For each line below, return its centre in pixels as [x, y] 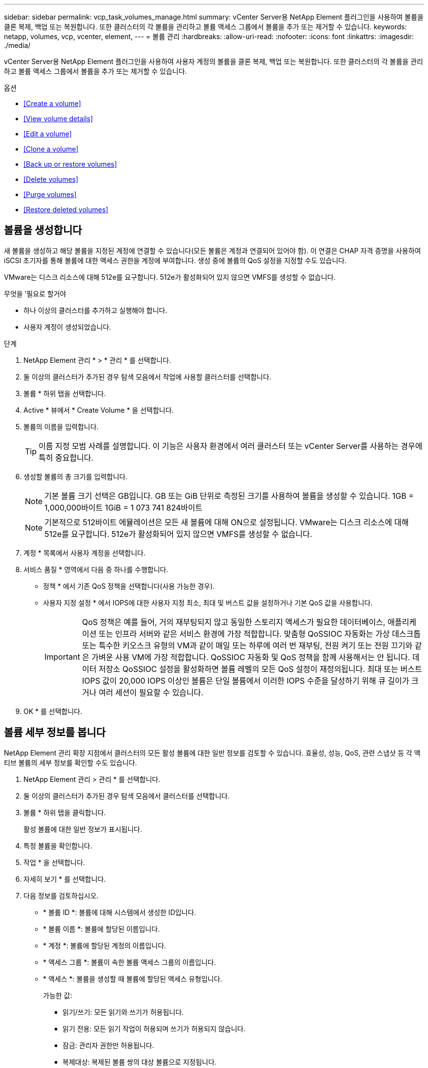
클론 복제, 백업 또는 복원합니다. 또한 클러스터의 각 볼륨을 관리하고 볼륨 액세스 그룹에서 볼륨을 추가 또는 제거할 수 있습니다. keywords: [205, 27]
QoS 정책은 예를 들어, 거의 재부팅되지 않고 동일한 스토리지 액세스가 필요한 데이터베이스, [234, 622]
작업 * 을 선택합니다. [54, 862]
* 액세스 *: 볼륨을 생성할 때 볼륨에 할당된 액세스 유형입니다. [133, 979]
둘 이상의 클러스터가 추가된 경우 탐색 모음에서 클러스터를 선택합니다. [127, 796]
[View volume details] [58, 119]
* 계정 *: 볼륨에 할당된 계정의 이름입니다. [105, 945]
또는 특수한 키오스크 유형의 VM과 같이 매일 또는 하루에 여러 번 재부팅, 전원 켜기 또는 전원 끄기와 [247, 645]
